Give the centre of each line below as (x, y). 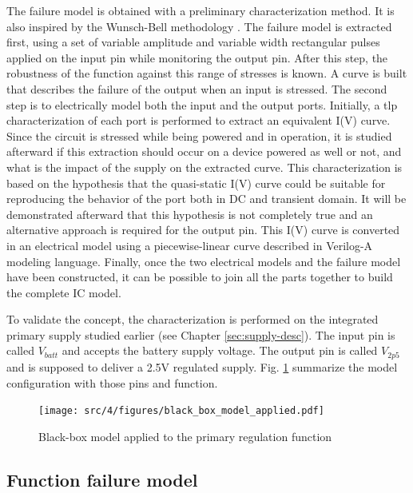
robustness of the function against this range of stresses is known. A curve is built (207, 73)
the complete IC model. (64, 292)
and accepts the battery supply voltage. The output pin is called (220, 350)
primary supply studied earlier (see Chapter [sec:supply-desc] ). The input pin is (201, 334)
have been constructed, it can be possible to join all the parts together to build (200, 277)
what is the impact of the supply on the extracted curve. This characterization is (205, 167)
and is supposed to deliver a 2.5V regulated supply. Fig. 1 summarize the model (202, 366)
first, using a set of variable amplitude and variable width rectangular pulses (193, 42)
